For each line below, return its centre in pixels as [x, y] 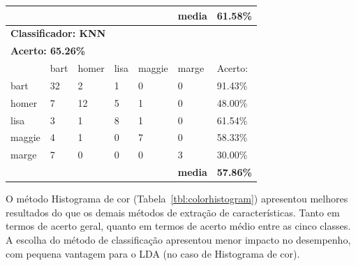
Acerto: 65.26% [48, 51]
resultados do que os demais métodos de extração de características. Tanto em [173, 212]
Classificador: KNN [58, 33]
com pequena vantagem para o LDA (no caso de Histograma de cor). [153, 253]
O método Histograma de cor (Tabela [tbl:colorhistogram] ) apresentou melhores [177, 199]
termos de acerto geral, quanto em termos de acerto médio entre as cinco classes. [178, 226]
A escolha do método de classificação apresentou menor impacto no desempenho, [178, 239]
